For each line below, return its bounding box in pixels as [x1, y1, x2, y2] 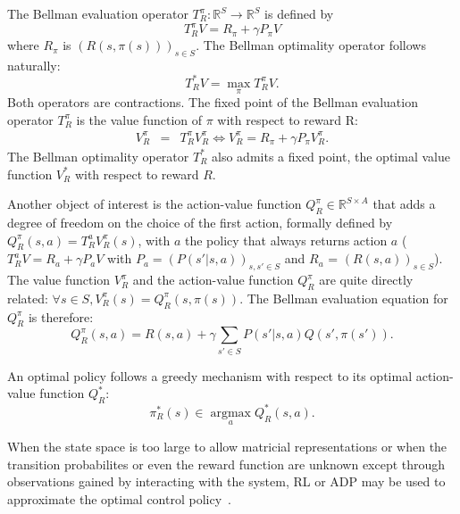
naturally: [7, 55, 61, 74]
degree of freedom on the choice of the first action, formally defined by [7, 212, 393, 231]
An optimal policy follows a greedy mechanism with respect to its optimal [7, 366, 413, 385]
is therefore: [28, 307, 94, 326]
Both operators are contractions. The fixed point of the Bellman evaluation [7, 93, 418, 112]
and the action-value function [132, 270, 294, 289]
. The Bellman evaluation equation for [239, 288, 448, 307]
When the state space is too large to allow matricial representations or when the [7, 436, 447, 455]
